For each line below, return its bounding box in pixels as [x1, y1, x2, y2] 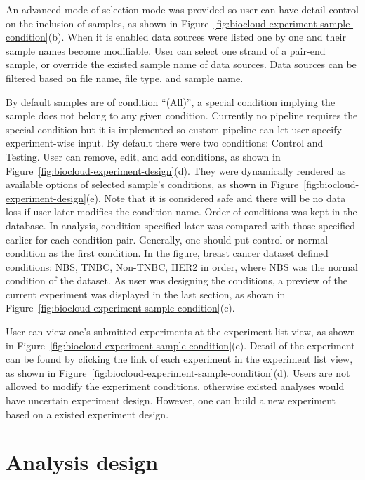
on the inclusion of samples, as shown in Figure [6, 15, 209, 30]
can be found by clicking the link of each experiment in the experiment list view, [6, 352, 353, 366]
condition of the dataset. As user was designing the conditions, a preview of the [6, 273, 348, 288]
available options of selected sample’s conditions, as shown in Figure [6, 177, 299, 192]
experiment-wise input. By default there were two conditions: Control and [6, 135, 324, 150]
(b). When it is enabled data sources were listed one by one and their [48, 29, 346, 44]
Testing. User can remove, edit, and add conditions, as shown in [6, 149, 281, 164]
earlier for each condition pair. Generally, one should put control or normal [6, 232, 328, 246]
